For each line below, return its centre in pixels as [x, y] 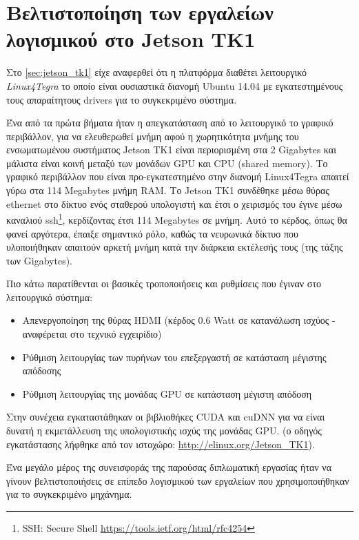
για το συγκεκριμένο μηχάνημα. [69, 494]
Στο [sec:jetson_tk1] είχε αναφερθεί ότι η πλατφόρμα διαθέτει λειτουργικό [156, 72]
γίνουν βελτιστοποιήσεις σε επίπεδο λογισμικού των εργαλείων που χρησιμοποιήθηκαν [178, 480]
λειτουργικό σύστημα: [50, 297]
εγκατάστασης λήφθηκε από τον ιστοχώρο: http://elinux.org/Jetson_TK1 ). [161, 444]
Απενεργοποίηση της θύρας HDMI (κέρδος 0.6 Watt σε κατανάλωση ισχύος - [179, 320]
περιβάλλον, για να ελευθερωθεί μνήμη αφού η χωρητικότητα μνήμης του [153, 136]
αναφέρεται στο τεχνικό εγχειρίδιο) [92, 334]
